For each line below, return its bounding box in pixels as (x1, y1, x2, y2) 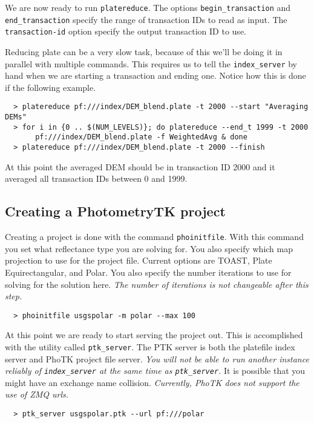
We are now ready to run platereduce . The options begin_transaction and (5, 1, 291, 13)
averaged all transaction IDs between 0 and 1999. (5, 172, 188, 185)
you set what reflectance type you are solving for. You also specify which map (5, 242, 293, 255)
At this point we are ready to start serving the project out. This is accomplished (5, 328, 303, 341)
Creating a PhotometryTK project (5, 202, 226, 221)
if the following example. (5, 81, 96, 93)
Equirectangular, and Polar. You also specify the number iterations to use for (5, 265, 292, 278)
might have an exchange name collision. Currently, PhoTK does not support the (5, 376, 299, 388)
